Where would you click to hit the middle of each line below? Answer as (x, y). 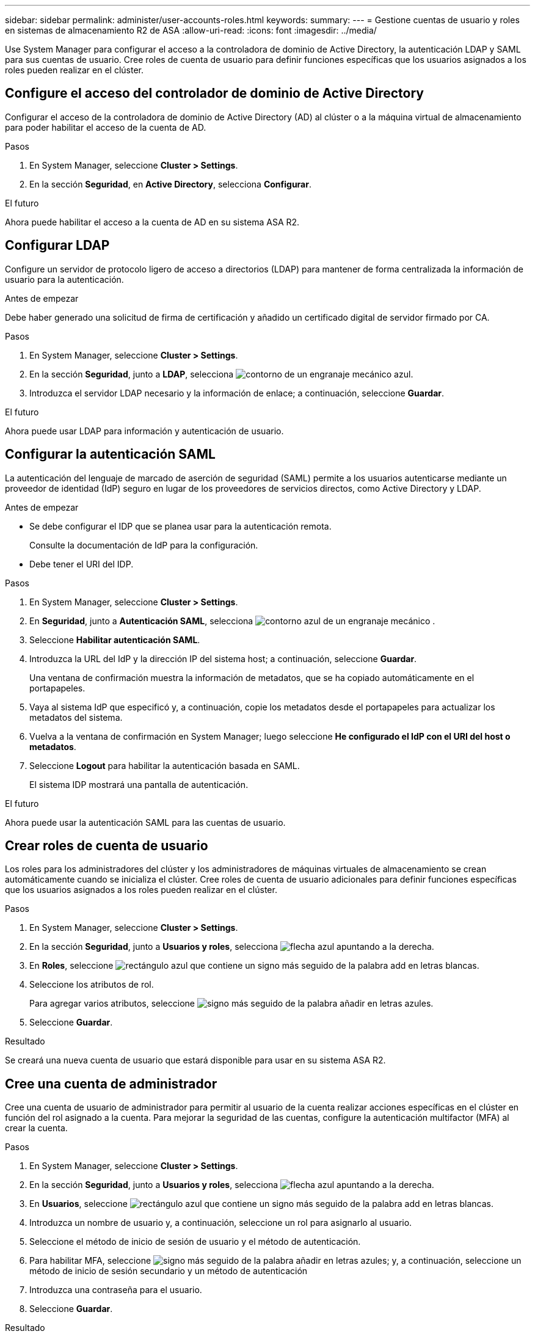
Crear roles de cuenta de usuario (107, 845)
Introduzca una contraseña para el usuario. (116, 1290)
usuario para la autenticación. (64, 279)
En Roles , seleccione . (254, 966)
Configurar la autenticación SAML (110, 454)
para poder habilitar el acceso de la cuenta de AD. (106, 127)
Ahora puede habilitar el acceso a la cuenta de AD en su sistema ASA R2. (152, 222)
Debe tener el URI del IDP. (82, 564)
